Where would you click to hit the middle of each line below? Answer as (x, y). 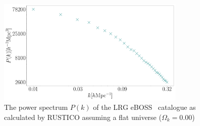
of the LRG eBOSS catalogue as (144, 107)
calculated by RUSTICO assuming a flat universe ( (83, 117)
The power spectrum (36, 107)
